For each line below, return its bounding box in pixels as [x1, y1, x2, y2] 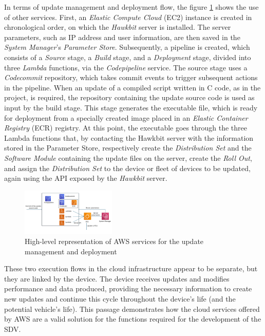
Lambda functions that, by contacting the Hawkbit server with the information [4, 132, 254, 143]
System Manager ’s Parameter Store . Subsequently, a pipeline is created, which [4, 42, 250, 52]
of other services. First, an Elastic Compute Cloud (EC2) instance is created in [4, 11, 252, 22]
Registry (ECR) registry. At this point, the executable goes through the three [4, 122, 247, 133]
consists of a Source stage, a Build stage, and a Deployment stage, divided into [4, 51, 251, 62]
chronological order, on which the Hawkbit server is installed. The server [4, 22, 231, 32]
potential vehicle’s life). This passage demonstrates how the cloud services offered [4, 303, 260, 314]
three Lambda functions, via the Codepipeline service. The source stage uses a [4, 62, 248, 72]
